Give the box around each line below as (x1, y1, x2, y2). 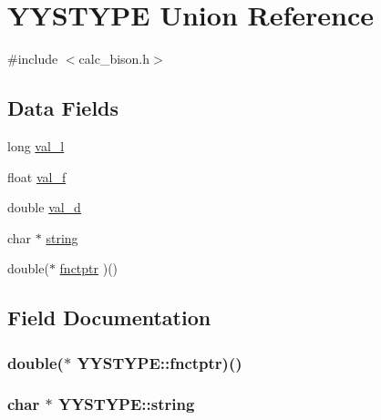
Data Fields (7, 94, 119, 122)
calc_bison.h (78, 49, 150, 68)
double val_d (7, 198, 81, 217)
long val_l (7, 136, 65, 155)
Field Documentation (7, 303, 211, 332)
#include (7, 49, 58, 68)
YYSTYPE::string (57, 393, 195, 415)
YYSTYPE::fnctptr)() (77, 351, 242, 374)
